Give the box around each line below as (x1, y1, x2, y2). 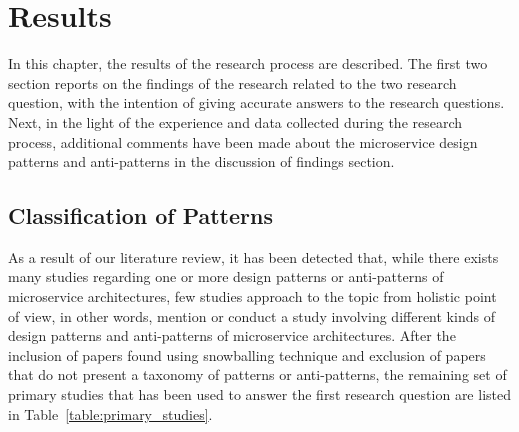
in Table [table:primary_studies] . (8, 403, 213, 424)
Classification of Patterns (8, 200, 273, 231)
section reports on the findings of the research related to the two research (8, 72, 457, 93)
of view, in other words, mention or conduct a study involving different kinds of (8, 305, 495, 326)
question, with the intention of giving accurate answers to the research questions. (8, 92, 505, 113)
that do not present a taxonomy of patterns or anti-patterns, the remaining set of (8, 364, 507, 385)
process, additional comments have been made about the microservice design (8, 131, 478, 152)
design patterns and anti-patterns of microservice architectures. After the (8, 325, 456, 346)
